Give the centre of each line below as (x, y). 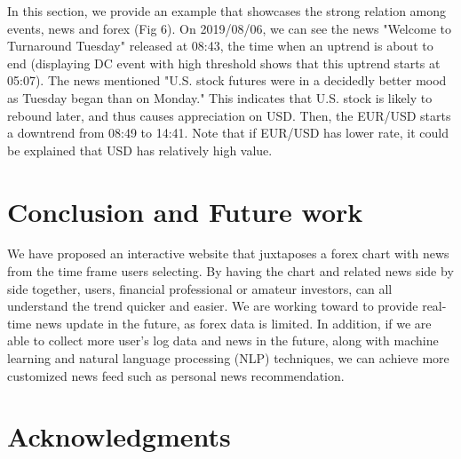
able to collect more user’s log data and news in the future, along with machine (223, 340)
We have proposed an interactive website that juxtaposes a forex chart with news (228, 253)
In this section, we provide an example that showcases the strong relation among (227, 11)
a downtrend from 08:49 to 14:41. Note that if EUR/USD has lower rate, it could (228, 133)
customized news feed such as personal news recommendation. (176, 375)
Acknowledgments (119, 436)
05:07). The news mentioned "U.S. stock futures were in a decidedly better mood (227, 80)
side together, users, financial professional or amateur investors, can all (200, 288)
